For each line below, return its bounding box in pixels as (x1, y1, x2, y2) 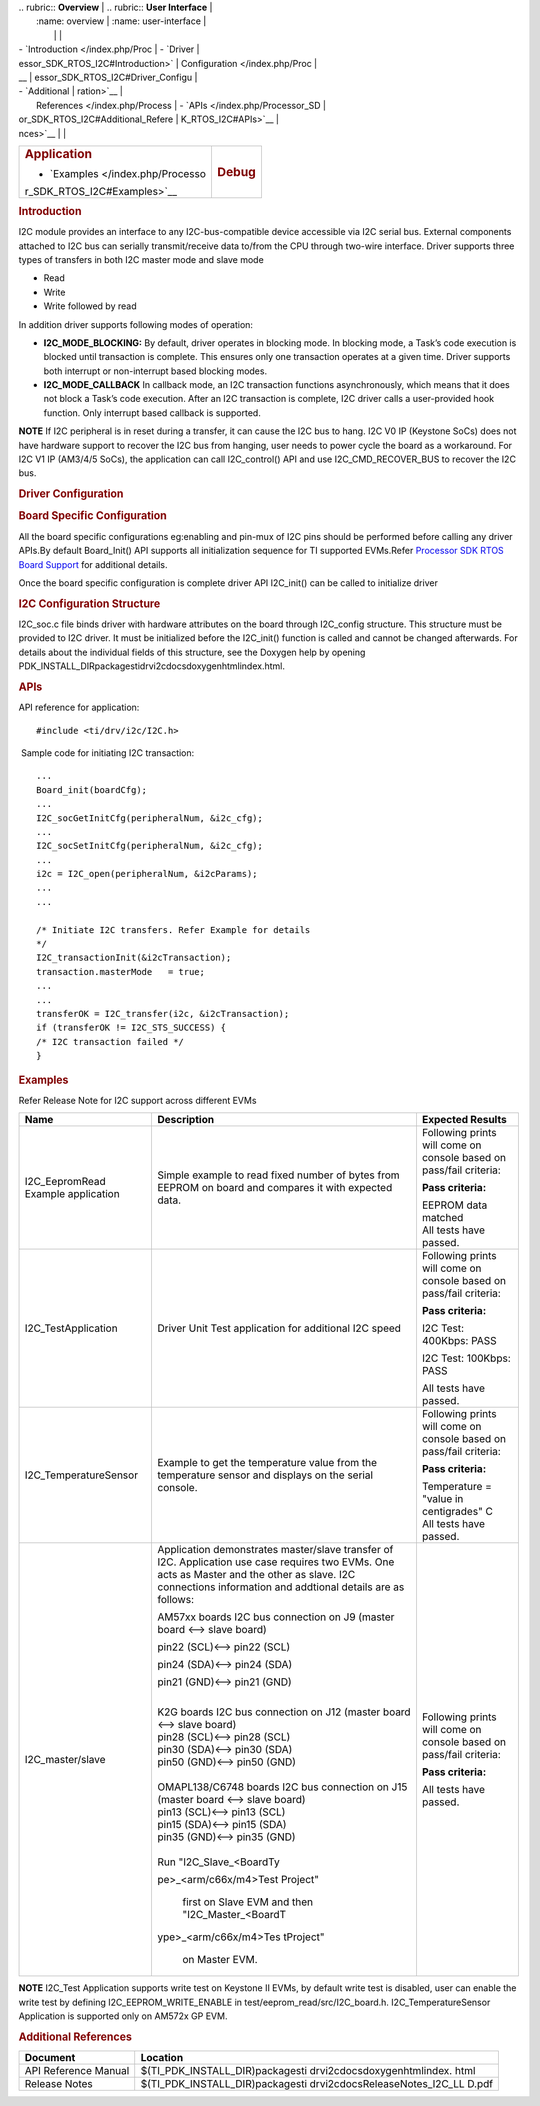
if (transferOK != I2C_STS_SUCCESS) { (36, 1022, 227, 1034)
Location (140, 2051, 184, 2065)
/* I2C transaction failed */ (36, 1036, 185, 1047)
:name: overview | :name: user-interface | (36, 15, 207, 27)
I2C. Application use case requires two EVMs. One (156, 1555, 395, 1569)
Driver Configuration (18, 487, 124, 501)
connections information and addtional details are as (156, 1580, 405, 1594)
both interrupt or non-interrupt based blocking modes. (43, 365, 268, 377)
